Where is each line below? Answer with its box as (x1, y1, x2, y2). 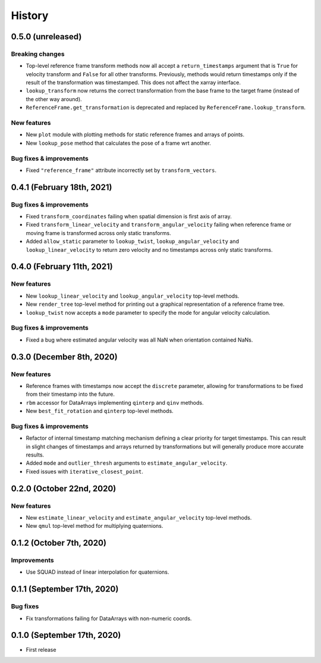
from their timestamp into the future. (26, 390, 115, 398)
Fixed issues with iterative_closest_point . (26, 468, 144, 475)
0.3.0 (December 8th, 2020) (11, 352, 118, 362)
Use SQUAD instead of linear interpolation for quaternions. (26, 568, 169, 576)
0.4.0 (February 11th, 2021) (11, 262, 113, 272)
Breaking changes (11, 49, 65, 58)
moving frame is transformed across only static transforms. (26, 229, 172, 236)
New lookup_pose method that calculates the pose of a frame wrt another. (26, 139, 211, 146)
